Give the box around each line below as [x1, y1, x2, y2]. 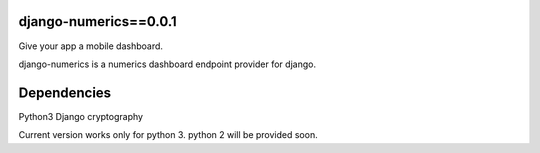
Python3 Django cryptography [18, 110, 144, 122]
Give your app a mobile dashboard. [18, 40, 164, 52]
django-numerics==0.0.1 [18, 13, 177, 30]
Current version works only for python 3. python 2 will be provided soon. [18, 129, 319, 141]
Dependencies [18, 84, 112, 101]
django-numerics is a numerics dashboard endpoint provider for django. [18, 58, 317, 70]
